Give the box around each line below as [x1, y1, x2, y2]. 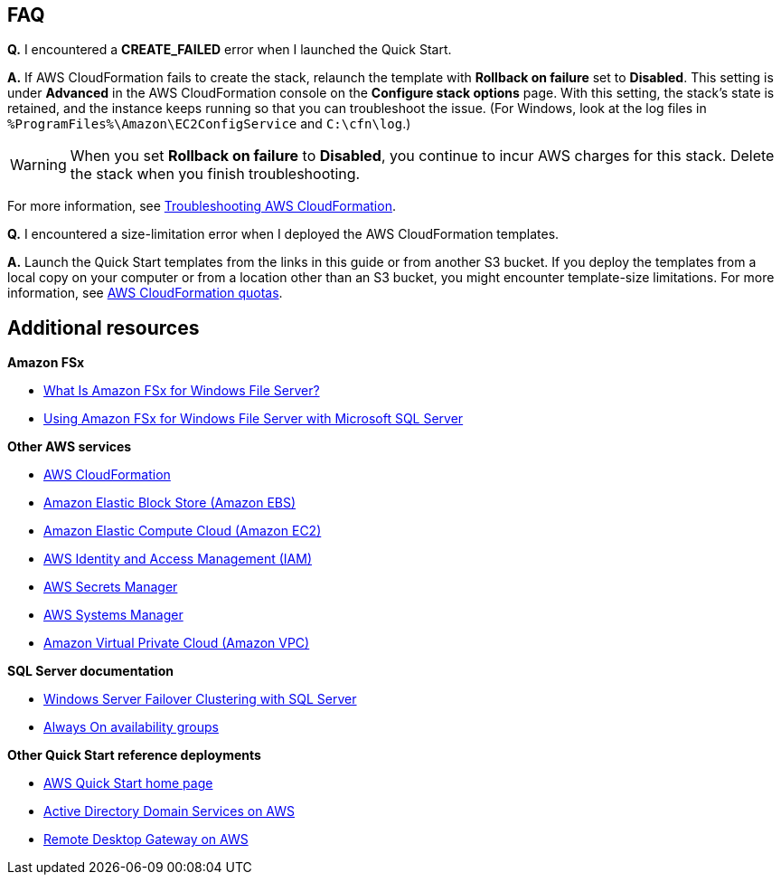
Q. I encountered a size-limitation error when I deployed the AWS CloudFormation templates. [7, 226, 560, 242]
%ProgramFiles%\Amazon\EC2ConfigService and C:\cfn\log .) [7, 116, 411, 132]
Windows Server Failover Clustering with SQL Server [43, 691, 357, 707]
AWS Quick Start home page [43, 775, 213, 792]
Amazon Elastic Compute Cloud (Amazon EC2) [43, 523, 322, 539]
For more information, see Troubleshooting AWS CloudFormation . [7, 198, 396, 214]
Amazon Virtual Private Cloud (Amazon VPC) [43, 635, 310, 651]
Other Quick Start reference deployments [7, 747, 261, 763]
